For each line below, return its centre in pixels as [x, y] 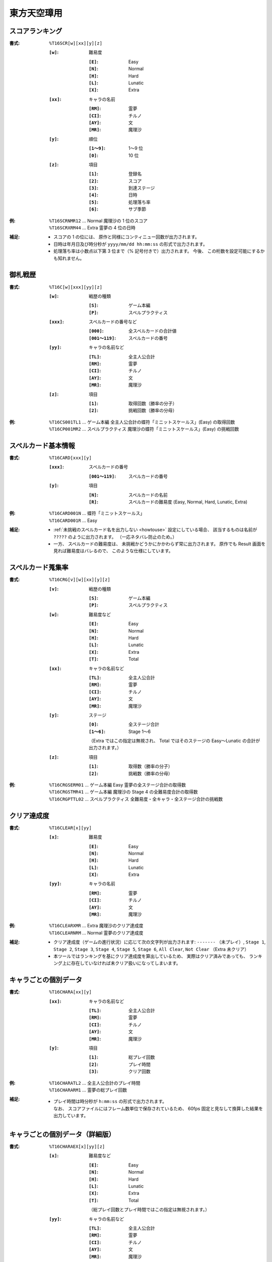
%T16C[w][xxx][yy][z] [76, 287]
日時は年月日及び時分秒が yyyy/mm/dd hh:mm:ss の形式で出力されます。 [130, 244]
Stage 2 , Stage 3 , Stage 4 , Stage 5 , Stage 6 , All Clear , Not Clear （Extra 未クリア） [151, 949]
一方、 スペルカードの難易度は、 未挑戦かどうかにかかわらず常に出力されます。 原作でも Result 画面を [160, 544]
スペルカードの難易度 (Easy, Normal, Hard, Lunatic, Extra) [188, 502]
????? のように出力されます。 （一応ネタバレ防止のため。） [115, 537]
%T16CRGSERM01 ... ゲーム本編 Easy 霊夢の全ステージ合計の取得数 [118, 785]
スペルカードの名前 [148, 495]
